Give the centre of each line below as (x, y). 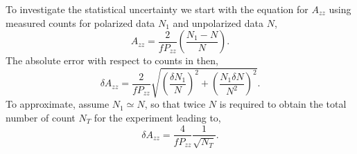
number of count (41, 117)
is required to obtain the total (283, 104)
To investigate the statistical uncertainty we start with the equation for (157, 9)
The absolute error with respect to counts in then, (112, 60)
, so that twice (175, 104)
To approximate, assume (58, 104)
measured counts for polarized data (80, 22)
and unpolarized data (218, 22)
